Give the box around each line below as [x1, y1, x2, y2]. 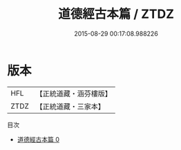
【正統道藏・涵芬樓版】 [35, 89, 113, 98]
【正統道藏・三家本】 [35, 101, 106, 111]
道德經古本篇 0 [17, 135, 60, 143]
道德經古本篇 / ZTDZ [57, 6, 175, 22]
